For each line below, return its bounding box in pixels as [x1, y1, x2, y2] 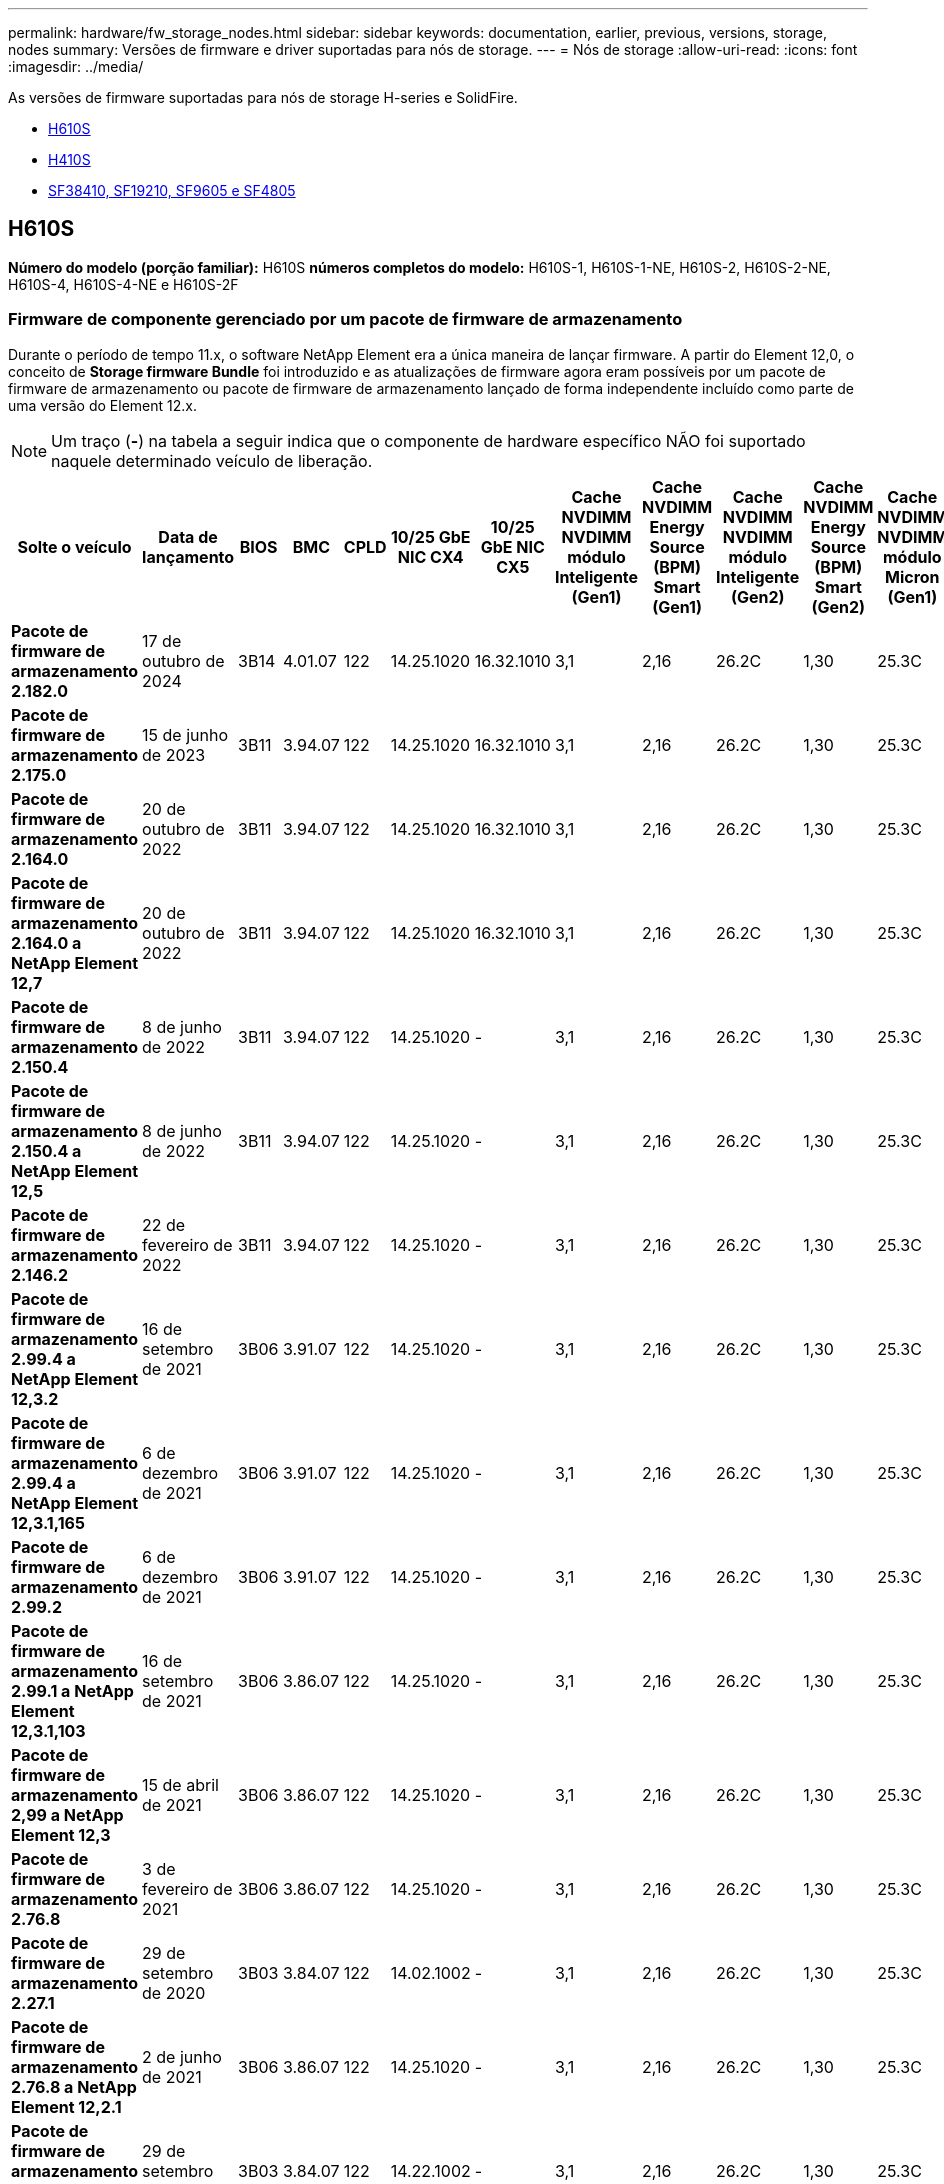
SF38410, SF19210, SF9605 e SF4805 [48, 182, 296, 199]
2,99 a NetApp [11, 1804, 124, 1825]
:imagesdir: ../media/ [8, 58, 144, 75]
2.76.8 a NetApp [11, 2076, 137, 2097]
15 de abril [142, 1774, 219, 1795]
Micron [885, 566, 940, 587]
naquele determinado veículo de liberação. [51, 450, 373, 471]
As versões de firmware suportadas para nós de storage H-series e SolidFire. [8, 89, 518, 106]
